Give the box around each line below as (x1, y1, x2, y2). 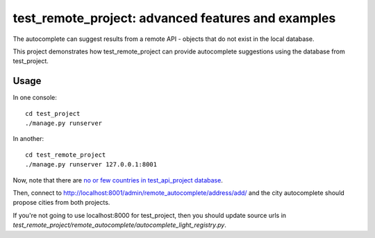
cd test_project (25, 110, 81, 117)
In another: (12, 135, 44, 143)
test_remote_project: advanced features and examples (12, 10, 336, 26)
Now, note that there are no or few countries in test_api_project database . (12, 176, 224, 184)
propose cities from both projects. (12, 198, 110, 207)
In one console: (12, 94, 57, 102)
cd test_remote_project (25, 151, 106, 159)
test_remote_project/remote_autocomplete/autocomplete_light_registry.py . (12, 221, 227, 229)
